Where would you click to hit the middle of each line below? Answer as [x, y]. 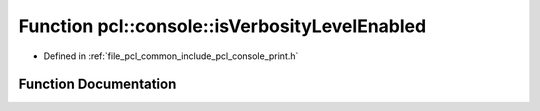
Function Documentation [97, 84]
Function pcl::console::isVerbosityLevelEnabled [222, 26]
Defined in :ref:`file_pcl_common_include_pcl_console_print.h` [171, 56]
